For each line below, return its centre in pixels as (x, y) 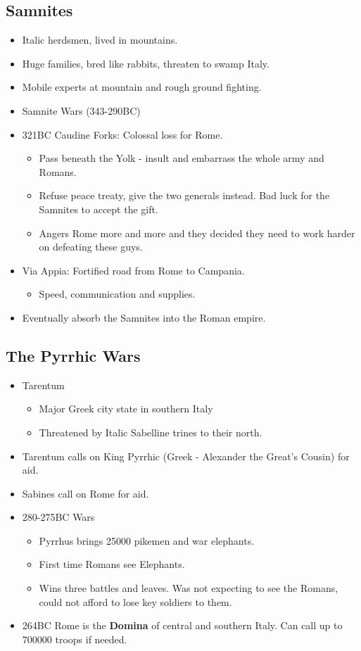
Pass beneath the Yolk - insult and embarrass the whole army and (182, 158)
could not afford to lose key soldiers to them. (135, 601)
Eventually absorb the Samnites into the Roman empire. (144, 317)
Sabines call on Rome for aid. (85, 493)
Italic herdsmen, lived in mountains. (100, 40)
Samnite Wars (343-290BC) (81, 110)
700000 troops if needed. (75, 639)
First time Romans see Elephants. (112, 564)
